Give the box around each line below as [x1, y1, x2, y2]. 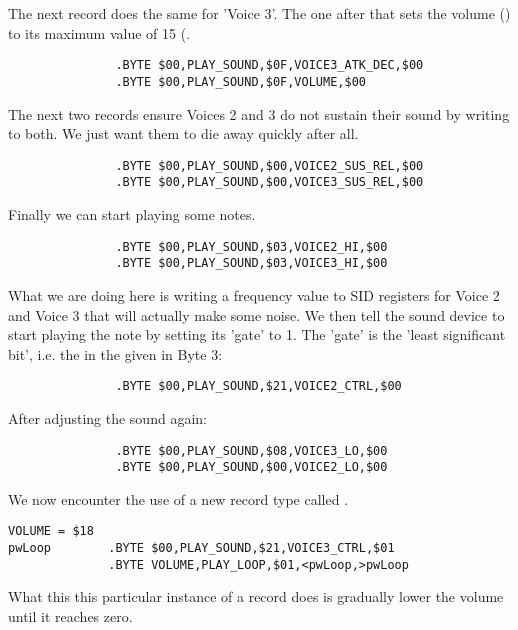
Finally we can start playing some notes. [8, 204, 256, 224]
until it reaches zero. [8, 606, 133, 626]
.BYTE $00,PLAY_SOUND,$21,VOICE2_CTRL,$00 [115, 379, 402, 394]
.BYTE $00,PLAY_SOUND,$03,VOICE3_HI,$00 [115, 256, 388, 271]
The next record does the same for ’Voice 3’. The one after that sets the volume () [8, 3, 511, 23]
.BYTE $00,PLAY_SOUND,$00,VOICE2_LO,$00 [115, 460, 388, 475]
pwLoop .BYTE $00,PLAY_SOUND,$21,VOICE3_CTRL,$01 [8, 541, 395, 556]
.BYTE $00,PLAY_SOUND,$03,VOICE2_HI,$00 [115, 239, 388, 254]
